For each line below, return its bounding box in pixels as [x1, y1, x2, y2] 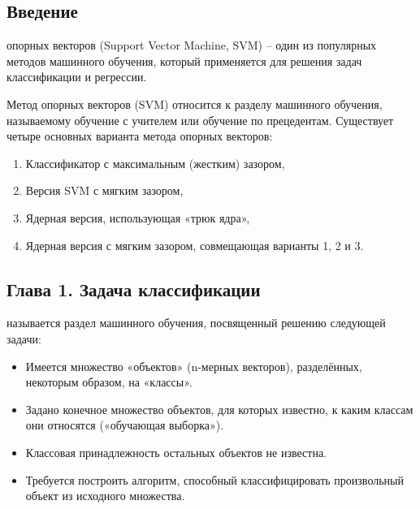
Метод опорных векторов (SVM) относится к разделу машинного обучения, [6, 95, 383, 112]
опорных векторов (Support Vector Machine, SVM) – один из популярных [6, 37, 377, 54]
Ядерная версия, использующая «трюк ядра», [25, 209, 250, 226]
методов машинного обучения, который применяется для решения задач [6, 52, 362, 69]
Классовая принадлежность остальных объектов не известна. [25, 443, 327, 460]
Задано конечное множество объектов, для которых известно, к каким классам [25, 400, 414, 417]
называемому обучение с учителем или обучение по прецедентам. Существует [6, 111, 394, 128]
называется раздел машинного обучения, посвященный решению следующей [6, 314, 386, 331]
